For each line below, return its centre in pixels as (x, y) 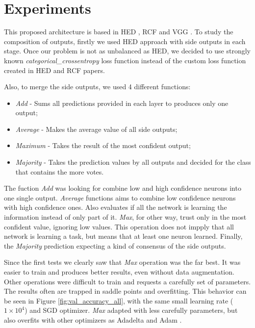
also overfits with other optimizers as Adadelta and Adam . (93, 319)
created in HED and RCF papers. (54, 70)
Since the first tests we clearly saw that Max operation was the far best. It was (122, 262)
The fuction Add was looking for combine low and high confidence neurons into (123, 188)
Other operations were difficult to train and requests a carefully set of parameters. (127, 281)
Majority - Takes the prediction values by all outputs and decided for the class (133, 162)
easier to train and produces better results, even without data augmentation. (119, 272)
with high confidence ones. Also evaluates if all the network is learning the (115, 207)
